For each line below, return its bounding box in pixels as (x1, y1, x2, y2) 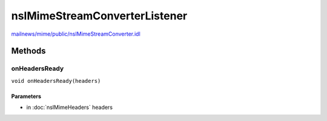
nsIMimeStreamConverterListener (11, 9, 188, 22)
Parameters (11, 93, 42, 100)
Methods (11, 46, 46, 56)
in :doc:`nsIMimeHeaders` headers (26, 103, 113, 111)
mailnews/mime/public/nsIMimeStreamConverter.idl (11, 30, 140, 38)
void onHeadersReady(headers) (11, 77, 101, 84)
